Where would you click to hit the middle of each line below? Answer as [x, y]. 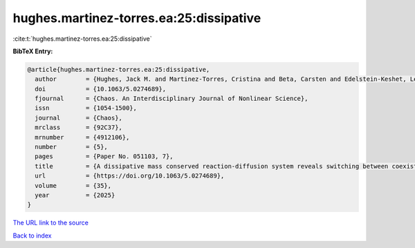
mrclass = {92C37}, [79, 127]
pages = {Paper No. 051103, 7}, [104, 156]
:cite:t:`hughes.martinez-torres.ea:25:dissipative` [82, 39]
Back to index [32, 236]
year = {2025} [75, 195]
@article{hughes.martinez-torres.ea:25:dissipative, [119, 69]
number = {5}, [72, 147]
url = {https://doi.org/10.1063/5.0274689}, [130, 176]
